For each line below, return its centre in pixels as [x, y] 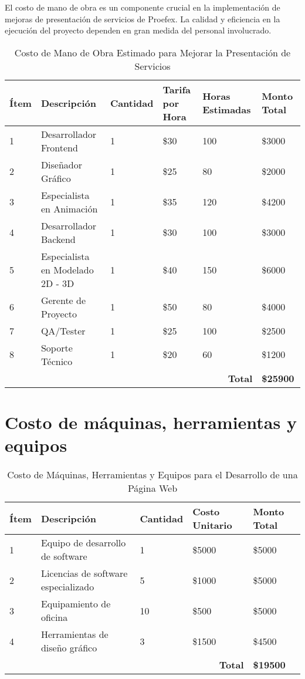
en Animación [69, 208]
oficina [54, 617]
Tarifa [177, 89]
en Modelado [67, 269]
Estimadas [227, 110]
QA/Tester [63, 330]
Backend [58, 239]
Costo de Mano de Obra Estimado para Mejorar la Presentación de [152, 52]
